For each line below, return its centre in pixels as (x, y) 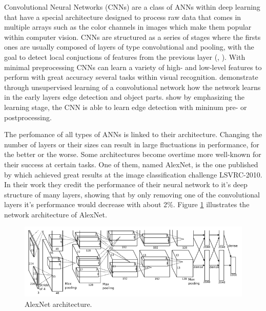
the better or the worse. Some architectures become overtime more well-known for (133, 154)
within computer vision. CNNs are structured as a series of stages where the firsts (132, 37)
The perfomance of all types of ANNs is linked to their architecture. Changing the (133, 134)
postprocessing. (28, 117)
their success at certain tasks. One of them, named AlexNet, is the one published (131, 164)
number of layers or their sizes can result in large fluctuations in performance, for (132, 144)
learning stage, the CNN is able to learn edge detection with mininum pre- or (126, 107)
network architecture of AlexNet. (56, 214)
